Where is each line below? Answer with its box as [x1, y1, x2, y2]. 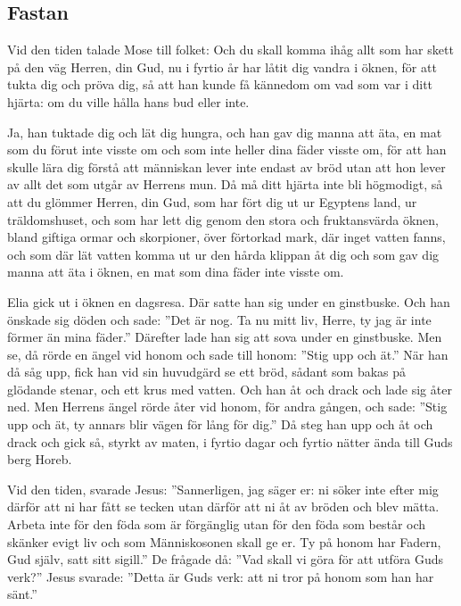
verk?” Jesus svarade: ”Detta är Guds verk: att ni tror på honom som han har [7, 567, 434, 585]
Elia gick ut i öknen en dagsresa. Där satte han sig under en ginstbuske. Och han [7, 292, 450, 311]
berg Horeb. [7, 450, 72, 469]
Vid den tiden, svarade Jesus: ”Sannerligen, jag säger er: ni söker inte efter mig [7, 479, 439, 498]
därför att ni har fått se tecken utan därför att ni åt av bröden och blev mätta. [7, 497, 440, 516]
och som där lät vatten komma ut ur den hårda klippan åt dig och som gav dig [7, 245, 440, 263]
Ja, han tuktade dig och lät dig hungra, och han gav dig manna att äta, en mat [7, 122, 442, 141]
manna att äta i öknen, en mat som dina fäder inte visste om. [7, 262, 344, 281]
